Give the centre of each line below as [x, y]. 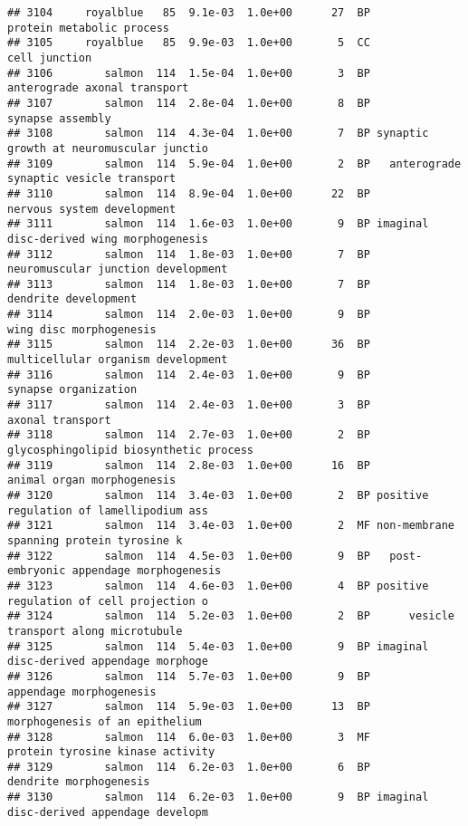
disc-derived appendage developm [108, 812]
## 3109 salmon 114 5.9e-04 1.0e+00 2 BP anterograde [234, 163]
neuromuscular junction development [118, 269]
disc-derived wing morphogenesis [108, 239]
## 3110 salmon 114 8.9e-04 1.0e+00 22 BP [189, 193]
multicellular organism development [118, 360]
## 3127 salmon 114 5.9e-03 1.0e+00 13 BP [189, 707]
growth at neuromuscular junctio [108, 148]
